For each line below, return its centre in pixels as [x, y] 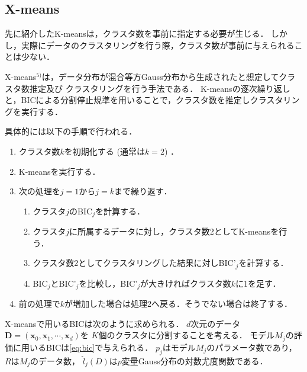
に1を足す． [258, 283]
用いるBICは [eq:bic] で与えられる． [87, 347]
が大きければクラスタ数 [186, 283]
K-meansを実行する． [59, 171]
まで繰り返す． [143, 191]
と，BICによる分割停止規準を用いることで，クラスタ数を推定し [127, 100]
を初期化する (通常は [104, 151]
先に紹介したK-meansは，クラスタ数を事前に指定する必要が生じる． [137, 33]
